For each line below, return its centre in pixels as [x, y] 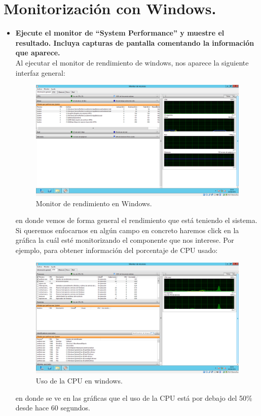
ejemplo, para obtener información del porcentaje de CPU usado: [117, 250]
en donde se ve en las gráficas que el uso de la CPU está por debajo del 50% [134, 397]
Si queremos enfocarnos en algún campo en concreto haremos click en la [127, 230]
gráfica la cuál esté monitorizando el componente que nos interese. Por [125, 240]
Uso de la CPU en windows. [79, 380]
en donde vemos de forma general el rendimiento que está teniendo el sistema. [136, 220]
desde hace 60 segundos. [53, 408]
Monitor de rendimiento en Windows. [94, 203]
